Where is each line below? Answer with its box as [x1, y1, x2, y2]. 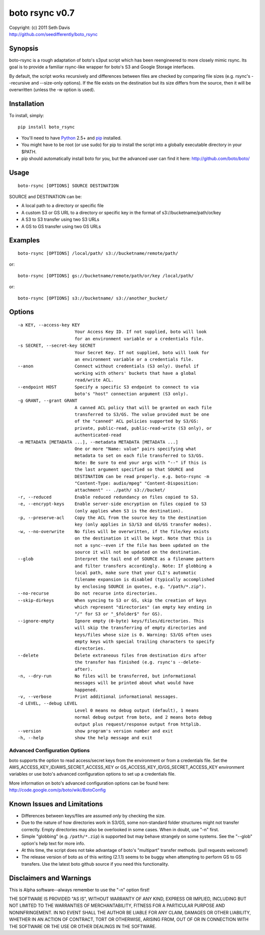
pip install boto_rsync [18, 124, 75, 130]
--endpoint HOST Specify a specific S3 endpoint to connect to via [18, 384, 199, 390]
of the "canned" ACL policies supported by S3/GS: [74, 419, 199, 424]
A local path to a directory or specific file [21, 203, 104, 209]
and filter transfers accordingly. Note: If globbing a [74, 563, 212, 569]
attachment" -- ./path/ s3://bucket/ [74, 487, 165, 493]
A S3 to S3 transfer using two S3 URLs [21, 216, 100, 222]
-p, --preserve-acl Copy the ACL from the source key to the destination [18, 514, 207, 520]
